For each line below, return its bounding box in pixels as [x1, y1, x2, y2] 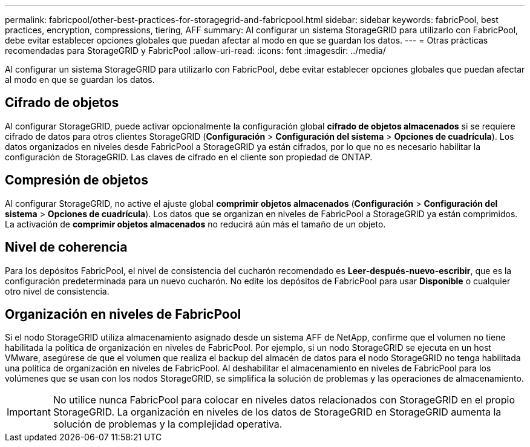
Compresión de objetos [5, 172, 148, 188]
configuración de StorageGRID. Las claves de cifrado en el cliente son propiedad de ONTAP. [5, 151, 373, 162]
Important [7, 406, 51, 419]
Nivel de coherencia [5, 240, 128, 255]
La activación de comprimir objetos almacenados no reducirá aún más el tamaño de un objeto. [5, 218, 386, 229]
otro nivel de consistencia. [5, 285, 110, 296]
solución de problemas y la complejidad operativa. [53, 418, 283, 431]
